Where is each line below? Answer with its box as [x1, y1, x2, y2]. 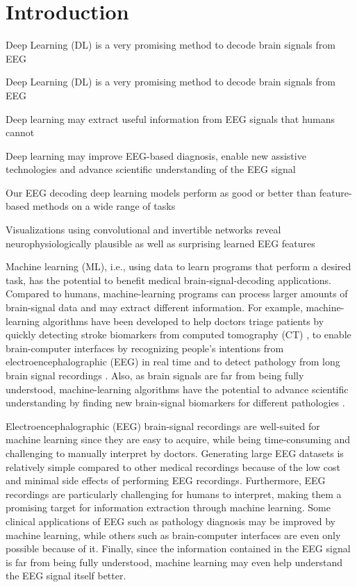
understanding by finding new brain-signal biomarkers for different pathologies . [6, 395, 345, 410]
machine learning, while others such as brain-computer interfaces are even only [6, 527, 341, 542]
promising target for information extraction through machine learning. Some [6, 500, 331, 515]
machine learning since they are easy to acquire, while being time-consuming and [6, 432, 351, 447]
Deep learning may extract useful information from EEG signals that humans [6, 111, 335, 126]
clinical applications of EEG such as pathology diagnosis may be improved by [6, 513, 335, 528]
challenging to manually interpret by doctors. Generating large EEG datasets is [6, 445, 344, 460]
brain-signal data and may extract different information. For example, [6, 300, 303, 315]
